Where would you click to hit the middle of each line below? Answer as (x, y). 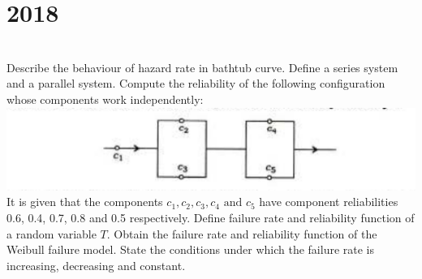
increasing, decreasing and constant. (96, 265)
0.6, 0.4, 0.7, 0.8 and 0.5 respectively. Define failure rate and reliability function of (211, 218)
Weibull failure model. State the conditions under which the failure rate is (191, 249)
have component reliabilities (329, 202)
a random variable (52, 233)
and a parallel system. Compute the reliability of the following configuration (196, 83)
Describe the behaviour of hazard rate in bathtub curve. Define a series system (202, 67)
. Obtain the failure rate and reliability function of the (242, 233)
